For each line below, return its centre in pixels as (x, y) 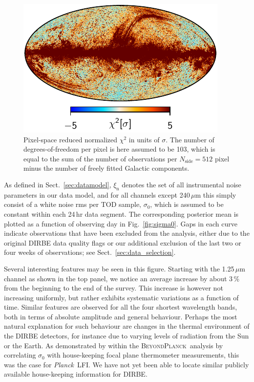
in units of (144, 139)
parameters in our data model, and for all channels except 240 (97, 194)
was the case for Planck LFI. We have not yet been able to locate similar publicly (127, 364)
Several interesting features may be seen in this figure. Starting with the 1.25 (119, 268)
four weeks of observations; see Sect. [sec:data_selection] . (90, 252)
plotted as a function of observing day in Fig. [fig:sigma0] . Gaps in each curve (121, 223)
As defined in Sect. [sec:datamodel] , (58, 184)
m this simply (216, 194)
